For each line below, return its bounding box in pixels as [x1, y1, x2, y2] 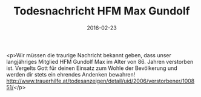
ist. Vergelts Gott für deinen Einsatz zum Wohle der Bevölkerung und [6, 64, 177, 72]
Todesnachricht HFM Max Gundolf [13, 4, 190, 18]
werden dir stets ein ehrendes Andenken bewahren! [6, 70, 136, 78]
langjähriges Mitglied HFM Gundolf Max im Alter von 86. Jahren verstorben [6, 58, 194, 65]
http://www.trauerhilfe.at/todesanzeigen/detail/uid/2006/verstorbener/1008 [6, 77, 195, 84]
